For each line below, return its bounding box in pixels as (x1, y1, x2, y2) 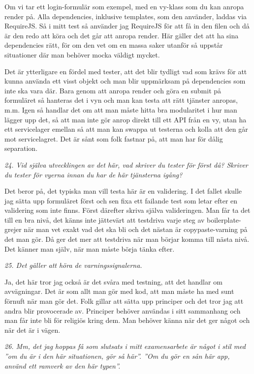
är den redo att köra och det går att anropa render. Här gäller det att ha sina (4, 30, 239, 40)
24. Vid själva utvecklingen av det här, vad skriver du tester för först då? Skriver (4, 159, 248, 170)
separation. (4, 143, 38, 153)
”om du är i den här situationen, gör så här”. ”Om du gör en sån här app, (4, 351, 230, 361)
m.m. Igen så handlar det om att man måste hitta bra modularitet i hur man (4, 104, 237, 115)
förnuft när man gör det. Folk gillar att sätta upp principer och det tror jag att (4, 296, 244, 306)
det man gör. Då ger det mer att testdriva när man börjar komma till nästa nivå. (4, 234, 250, 244)
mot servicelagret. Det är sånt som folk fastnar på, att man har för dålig (4, 133, 223, 144)
